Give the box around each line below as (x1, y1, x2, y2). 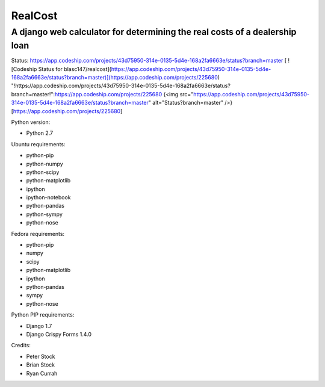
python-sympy (26, 211, 63, 218)
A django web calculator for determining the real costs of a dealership (11, 26, 297, 37)
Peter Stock (26, 353, 55, 360)
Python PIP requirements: (11, 311, 75, 318)
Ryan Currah (26, 370, 58, 377)
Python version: (11, 118, 51, 126)
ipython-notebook (26, 194, 72, 201)
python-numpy (26, 160, 63, 167)
